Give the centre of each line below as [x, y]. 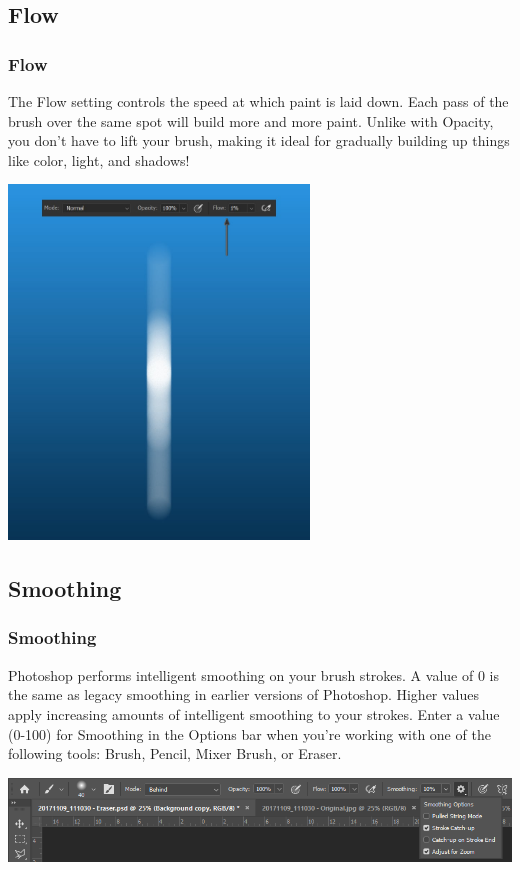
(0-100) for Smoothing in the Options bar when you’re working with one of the [249, 733]
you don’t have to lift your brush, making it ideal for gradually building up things [259, 140]
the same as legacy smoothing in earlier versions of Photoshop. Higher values [244, 694]
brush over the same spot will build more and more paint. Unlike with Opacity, [251, 120]
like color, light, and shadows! [99, 159]
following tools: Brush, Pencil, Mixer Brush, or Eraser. [175, 753]
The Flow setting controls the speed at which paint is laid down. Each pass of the [258, 101]
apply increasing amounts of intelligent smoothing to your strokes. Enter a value [254, 713]
